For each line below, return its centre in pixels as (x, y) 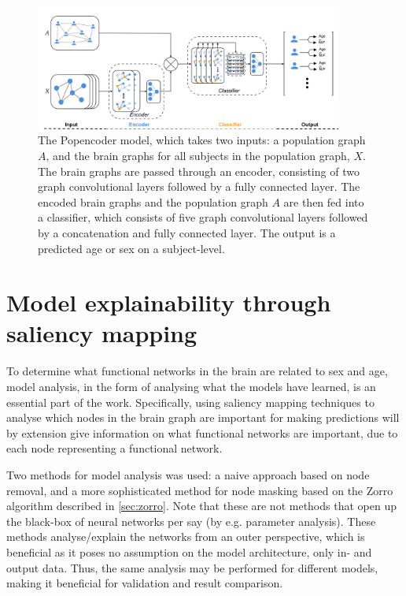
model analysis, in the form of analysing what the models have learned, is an (191, 387)
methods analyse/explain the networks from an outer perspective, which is (186, 536)
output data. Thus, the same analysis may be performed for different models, (192, 567)
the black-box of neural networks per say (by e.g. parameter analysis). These (191, 521)
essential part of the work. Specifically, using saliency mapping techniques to (190, 402)
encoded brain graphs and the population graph (153, 201)
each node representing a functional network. (114, 448)
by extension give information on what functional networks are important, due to (202, 432)
